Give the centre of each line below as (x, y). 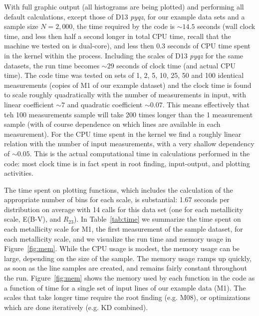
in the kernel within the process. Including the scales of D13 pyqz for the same (124, 55)
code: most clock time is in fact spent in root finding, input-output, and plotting (127, 163)
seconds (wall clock (226, 26)
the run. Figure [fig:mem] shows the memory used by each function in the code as (129, 278)
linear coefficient (29, 104)
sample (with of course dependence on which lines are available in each (112, 124)
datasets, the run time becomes (52, 65)
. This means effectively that (206, 104)
